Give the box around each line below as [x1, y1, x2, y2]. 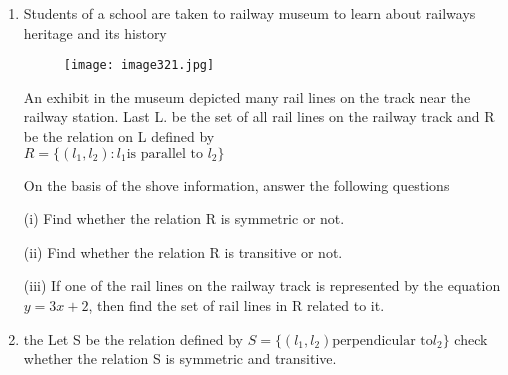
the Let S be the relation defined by [23, 328, 243, 349]
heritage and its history [23, 22, 167, 43]
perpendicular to [332, 333, 433, 348]
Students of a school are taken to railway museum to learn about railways [23, 3, 476, 23]
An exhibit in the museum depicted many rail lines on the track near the [23, 86, 471, 107]
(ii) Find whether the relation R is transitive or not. [23, 241, 343, 262]
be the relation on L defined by [23, 126, 215, 147]
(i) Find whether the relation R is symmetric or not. [23, 208, 345, 229]
